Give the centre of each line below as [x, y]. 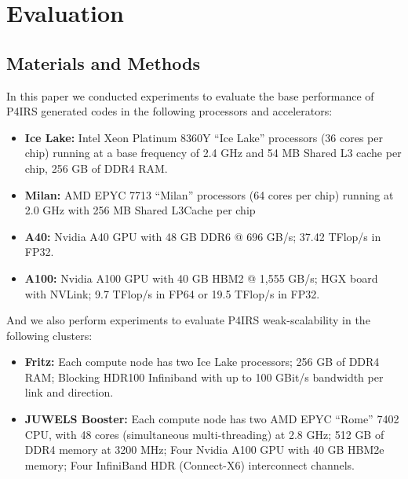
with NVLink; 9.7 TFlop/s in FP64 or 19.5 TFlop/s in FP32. [172, 293]
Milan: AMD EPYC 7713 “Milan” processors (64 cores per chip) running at [209, 194]
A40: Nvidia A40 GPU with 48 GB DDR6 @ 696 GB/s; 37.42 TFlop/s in [203, 236]
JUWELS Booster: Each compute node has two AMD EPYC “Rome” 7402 [212, 419]
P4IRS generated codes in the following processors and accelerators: [169, 111]
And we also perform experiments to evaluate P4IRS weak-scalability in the [188, 320]
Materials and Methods [103, 62]
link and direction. [69, 392]
